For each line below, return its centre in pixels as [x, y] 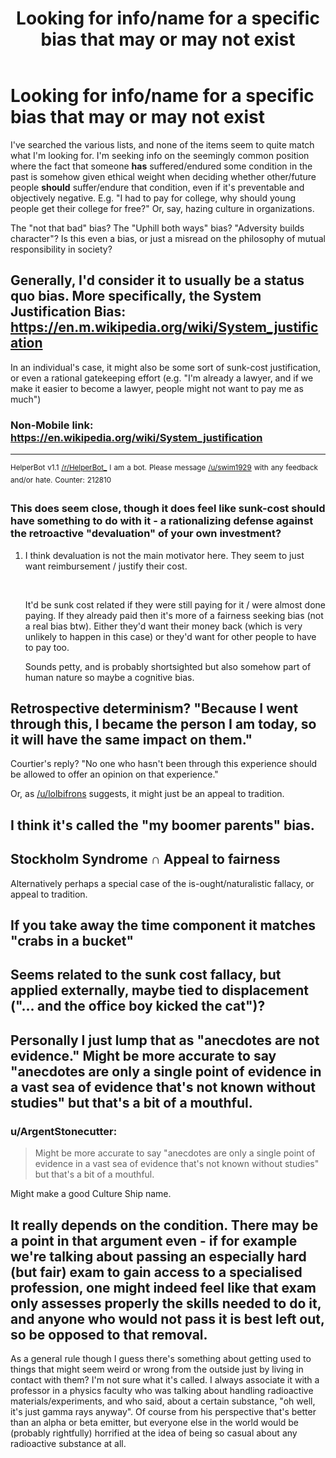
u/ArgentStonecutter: [64, 1131]
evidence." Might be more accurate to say [143, 1055]
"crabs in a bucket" [72, 941]
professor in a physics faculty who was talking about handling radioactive [162, 1390]
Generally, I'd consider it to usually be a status [157, 280]
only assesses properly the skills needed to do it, [166, 1303]
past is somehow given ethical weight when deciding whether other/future [163, 176]
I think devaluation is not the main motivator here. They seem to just [164, 555]
